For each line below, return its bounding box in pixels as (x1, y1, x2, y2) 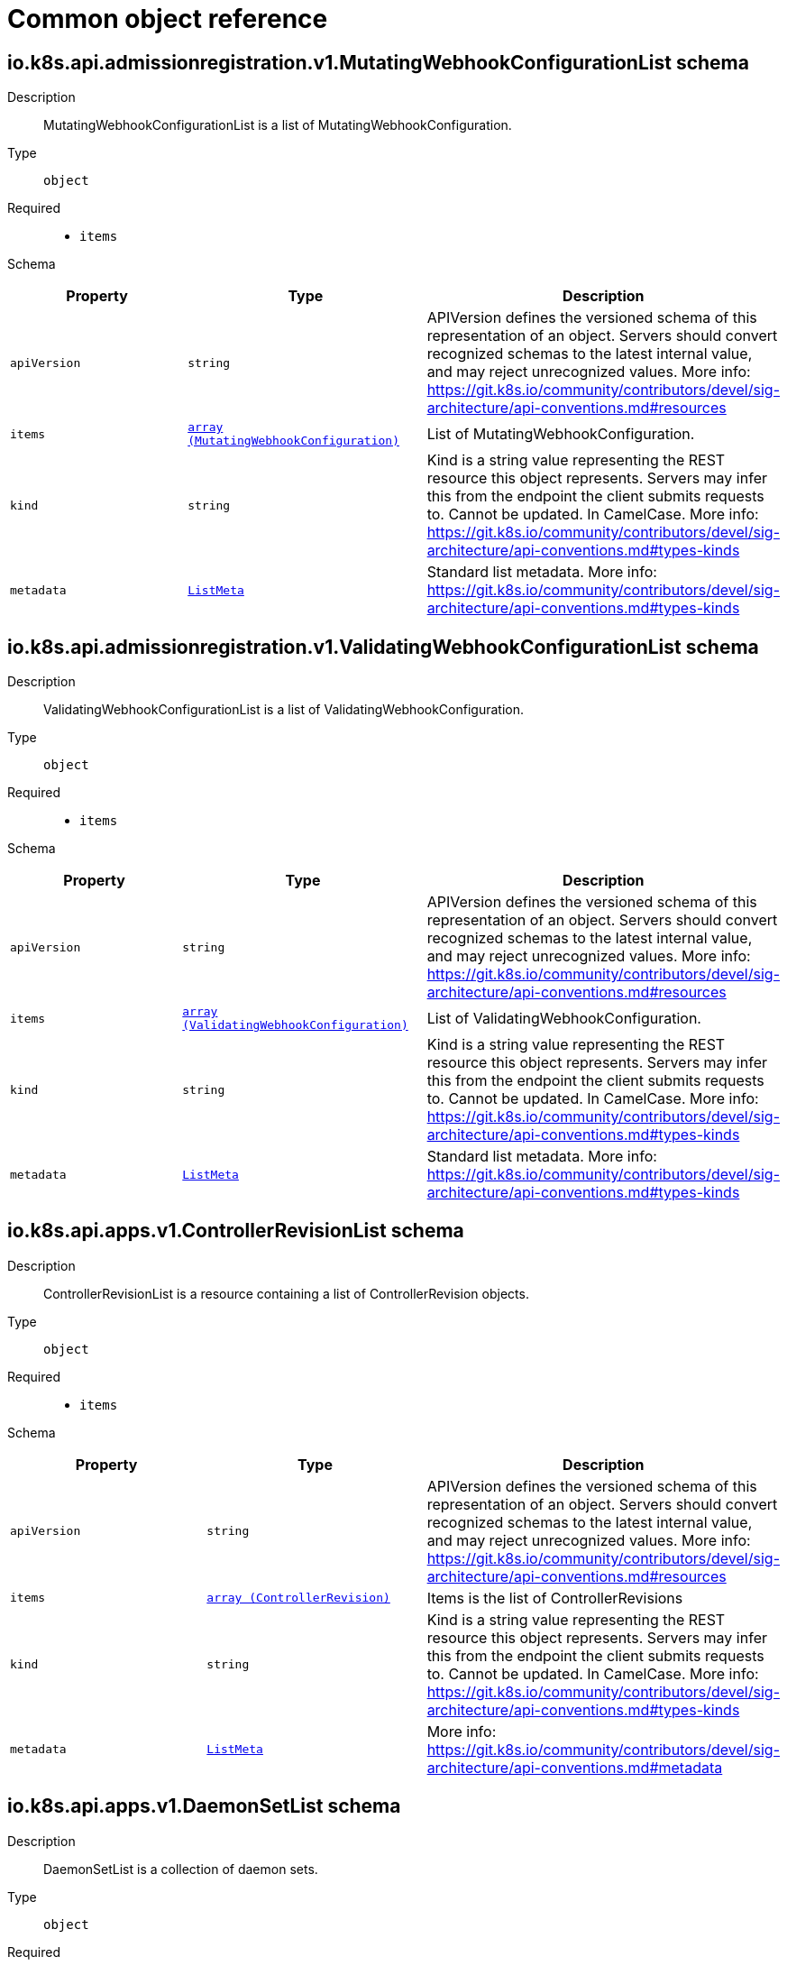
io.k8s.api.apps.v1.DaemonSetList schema (7, 1795, 401, 1818)
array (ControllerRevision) (206, 1591, 390, 1605)
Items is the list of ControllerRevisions (426, 1588, 683, 1607)
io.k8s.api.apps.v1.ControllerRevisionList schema (7, 1219, 464, 1243)
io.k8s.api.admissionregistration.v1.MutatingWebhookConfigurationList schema (7, 51, 749, 74)
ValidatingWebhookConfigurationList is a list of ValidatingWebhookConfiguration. (43, 702, 525, 718)
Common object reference (7, 4, 328, 34)
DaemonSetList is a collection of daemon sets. (43, 1860, 318, 1877)
